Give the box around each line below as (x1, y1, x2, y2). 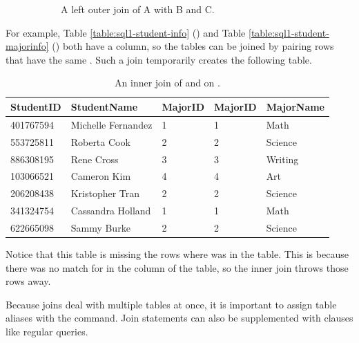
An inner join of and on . (115, 75, 220, 90)
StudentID (10, 99, 61, 113)
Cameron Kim (70, 169, 131, 183)
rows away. (6, 274, 51, 288)
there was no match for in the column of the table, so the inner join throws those (6, 260, 349, 275)
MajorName (266, 99, 325, 113)
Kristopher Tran (70, 186, 140, 201)
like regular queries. (6, 324, 88, 338)
